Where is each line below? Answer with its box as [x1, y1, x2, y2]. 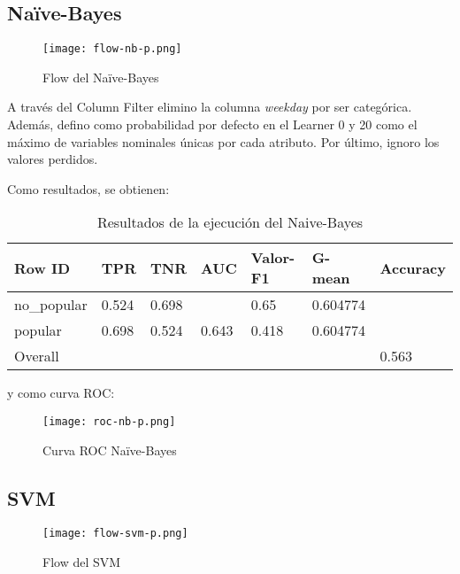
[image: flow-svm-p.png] [42, 527, 188, 540]
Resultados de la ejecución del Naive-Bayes [96, 212, 364, 233]
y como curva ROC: [7, 384, 115, 402]
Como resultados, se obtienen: [7, 179, 170, 198]
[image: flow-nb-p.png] [42, 43, 182, 56]
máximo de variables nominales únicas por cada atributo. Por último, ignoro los [7, 132, 440, 151]
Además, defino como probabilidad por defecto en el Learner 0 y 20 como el [7, 115, 418, 134]
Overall [14, 345, 59, 367]
